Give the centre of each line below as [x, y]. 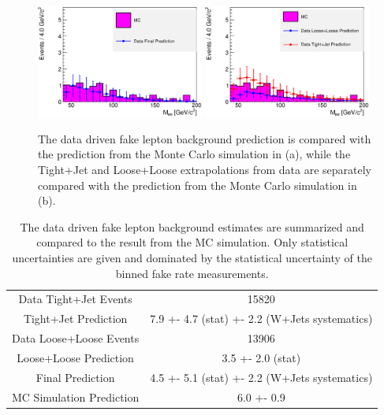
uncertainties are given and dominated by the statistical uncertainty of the [192, 257]
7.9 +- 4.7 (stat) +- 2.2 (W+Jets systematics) [261, 319]
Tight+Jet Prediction [75, 319]
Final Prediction [75, 377]
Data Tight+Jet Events [75, 299]
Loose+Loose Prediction [75, 357]
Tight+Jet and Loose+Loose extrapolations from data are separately [205, 169]
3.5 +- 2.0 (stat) [261, 357]
